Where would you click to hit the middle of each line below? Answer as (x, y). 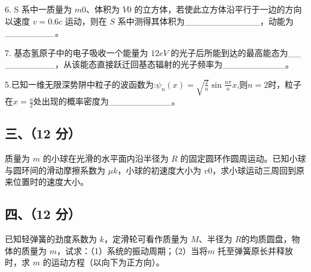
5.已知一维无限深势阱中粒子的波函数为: (80, 84)
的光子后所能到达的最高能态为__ (236, 52)
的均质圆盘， (266, 239)
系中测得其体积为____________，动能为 (205, 21)
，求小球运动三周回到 (254, 170)
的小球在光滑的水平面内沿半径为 (106, 158)
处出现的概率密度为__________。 (106, 101)
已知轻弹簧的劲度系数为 (51, 239)
